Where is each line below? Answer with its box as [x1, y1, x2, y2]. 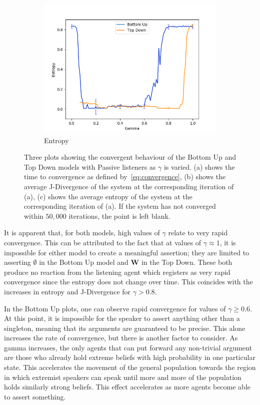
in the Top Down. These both [141, 257, 232, 267]
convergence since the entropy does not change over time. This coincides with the [4, 276, 253, 287]
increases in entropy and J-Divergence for [4, 286, 131, 296]
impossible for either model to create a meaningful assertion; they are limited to [4, 247, 249, 257]
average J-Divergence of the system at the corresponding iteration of [24, 181, 234, 191]
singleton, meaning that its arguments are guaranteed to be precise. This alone [4, 322, 245, 333]
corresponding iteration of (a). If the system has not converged [24, 201, 216, 211]
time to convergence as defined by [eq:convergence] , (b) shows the [24, 171, 226, 182]
